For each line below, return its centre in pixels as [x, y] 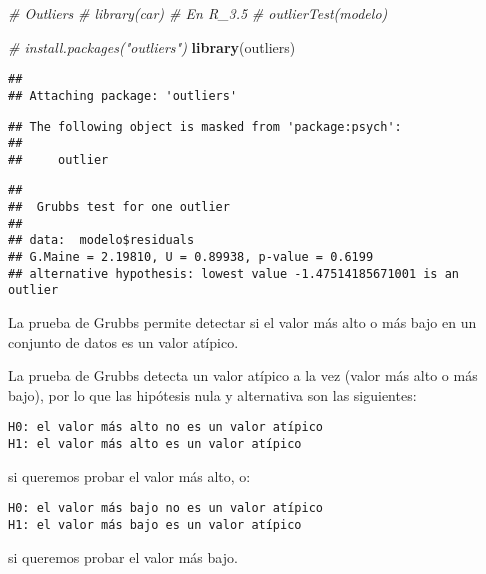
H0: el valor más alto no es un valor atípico [165, 427]
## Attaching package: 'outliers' [123, 95]
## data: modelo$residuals [101, 240]
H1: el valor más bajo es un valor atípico [155, 525]
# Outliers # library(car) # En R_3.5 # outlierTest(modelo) [198, 13]
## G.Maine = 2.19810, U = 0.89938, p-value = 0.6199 [191, 257]
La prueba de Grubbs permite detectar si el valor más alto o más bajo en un [242, 322]
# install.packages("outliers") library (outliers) [152, 46]
